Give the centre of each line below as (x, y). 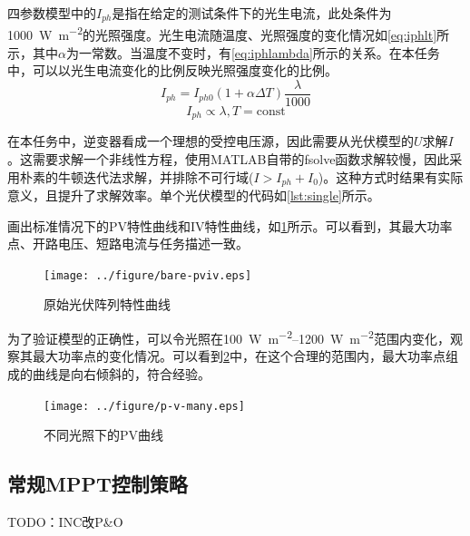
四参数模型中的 (52, 13)
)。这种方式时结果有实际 (391, 176)
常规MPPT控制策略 (98, 484)
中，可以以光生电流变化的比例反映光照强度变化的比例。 (172, 70)
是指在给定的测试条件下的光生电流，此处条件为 (252, 13)
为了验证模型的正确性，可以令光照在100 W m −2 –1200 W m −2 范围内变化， (229, 337)
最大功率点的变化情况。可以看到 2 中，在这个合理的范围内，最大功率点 (239, 356)
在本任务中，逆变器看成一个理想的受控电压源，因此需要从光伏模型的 (211, 141)
